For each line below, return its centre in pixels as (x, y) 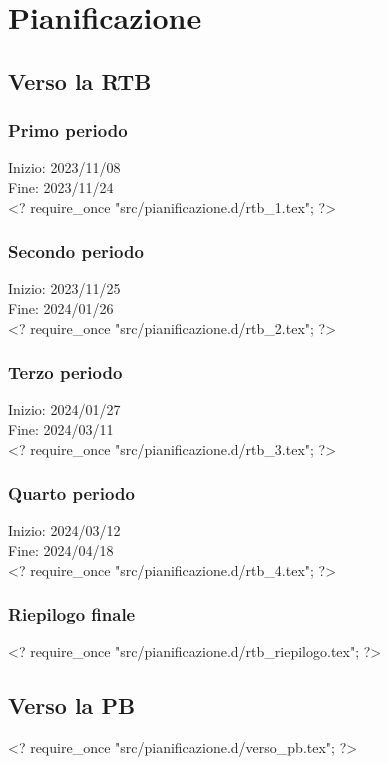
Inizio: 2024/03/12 (64, 530)
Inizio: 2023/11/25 (64, 288)
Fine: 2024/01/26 (61, 307)
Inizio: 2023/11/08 (64, 167)
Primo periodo (68, 130)
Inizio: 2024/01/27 (64, 409)
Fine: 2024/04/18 (61, 549)
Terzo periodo (65, 372)
